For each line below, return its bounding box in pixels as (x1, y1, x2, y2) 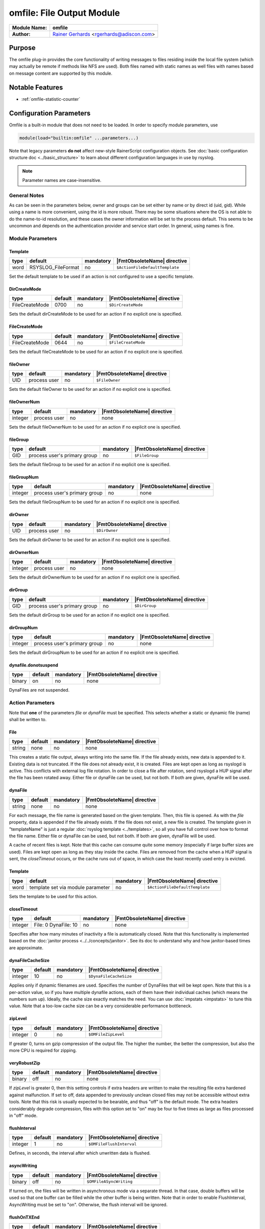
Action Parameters (9, 700, 55, 706)
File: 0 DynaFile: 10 (34, 921, 78, 928)
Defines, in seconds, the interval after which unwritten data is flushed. (9, 1150, 151, 1156)
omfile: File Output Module (9, 7, 120, 18)
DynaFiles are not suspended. (9, 687, 70, 693)
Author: (12, 30, 31, 37)
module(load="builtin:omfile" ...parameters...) (19, 135, 139, 141)
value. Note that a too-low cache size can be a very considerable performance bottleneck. (9, 1003, 192, 1009)
